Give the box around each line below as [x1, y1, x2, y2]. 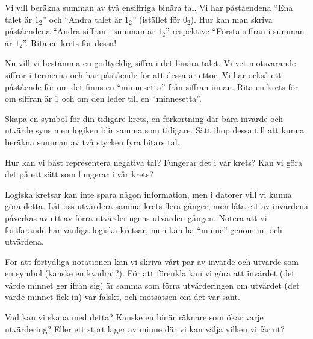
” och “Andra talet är [42, 13, 122, 25]
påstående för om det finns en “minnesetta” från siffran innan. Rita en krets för [5, 80, 299, 93]
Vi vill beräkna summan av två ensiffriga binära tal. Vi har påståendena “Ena [5, 1, 293, 13]
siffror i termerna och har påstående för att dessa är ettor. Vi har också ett [5, 68, 282, 81]
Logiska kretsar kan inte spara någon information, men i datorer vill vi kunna [5, 188, 292, 200]
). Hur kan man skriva [190, 13, 273, 25]
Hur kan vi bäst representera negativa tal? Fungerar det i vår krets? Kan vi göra [5, 156, 302, 168]
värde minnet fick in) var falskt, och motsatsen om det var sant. [5, 290, 240, 303]
